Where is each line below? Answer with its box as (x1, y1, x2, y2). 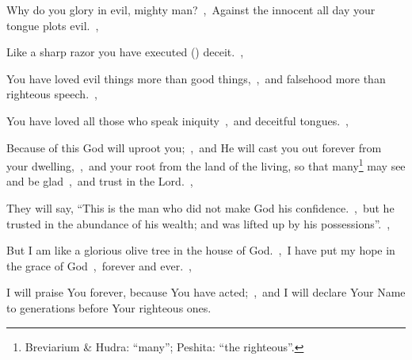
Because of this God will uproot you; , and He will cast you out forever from (6, 139, 382, 155)
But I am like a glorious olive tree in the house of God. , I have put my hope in (6, 242, 395, 259)
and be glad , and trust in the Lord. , (6, 173, 193, 190)
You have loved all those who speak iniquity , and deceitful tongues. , (6, 112, 349, 128)
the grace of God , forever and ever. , (6, 257, 192, 274)
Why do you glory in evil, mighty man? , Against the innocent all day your (6, 2, 376, 17)
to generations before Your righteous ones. (6, 299, 212, 316)
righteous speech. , (6, 86, 97, 102)
